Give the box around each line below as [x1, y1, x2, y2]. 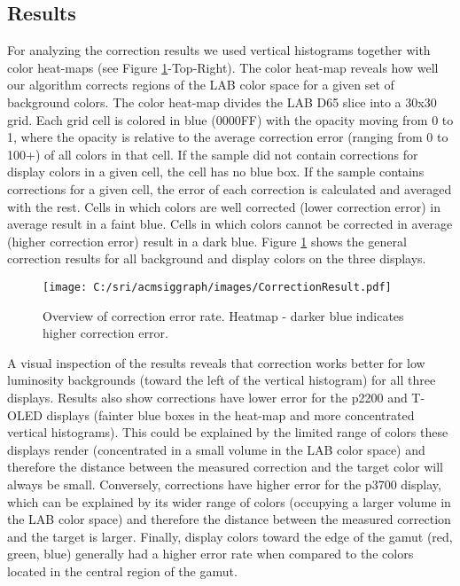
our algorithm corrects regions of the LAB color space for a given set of [7, 75, 394, 94]
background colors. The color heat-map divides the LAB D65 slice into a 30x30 [7, 92, 437, 111]
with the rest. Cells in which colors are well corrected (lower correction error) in [7, 197, 441, 215]
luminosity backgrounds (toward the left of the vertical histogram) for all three [7, 371, 436, 389]
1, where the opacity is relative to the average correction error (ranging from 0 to [7, 128, 448, 146]
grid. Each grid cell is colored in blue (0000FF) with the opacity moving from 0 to [7, 110, 454, 129]
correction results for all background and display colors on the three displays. [7, 249, 426, 268]
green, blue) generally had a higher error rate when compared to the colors [7, 544, 414, 563]
